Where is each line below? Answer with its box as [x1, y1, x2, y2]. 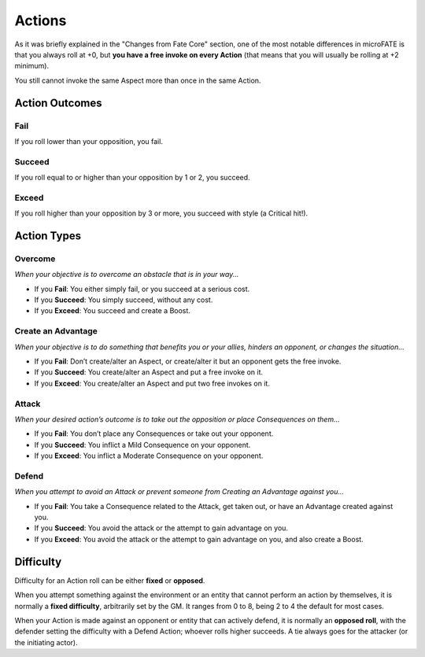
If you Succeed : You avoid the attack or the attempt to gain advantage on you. [34, 523, 289, 533]
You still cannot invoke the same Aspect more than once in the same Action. [14, 76, 261, 85]
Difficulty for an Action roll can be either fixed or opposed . [14, 575, 205, 585]
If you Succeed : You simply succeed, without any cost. [34, 295, 213, 305]
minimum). [14, 61, 50, 71]
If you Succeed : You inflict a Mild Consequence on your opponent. [34, 440, 251, 449]
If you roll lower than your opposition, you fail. [14, 136, 163, 146]
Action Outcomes [14, 96, 102, 109]
